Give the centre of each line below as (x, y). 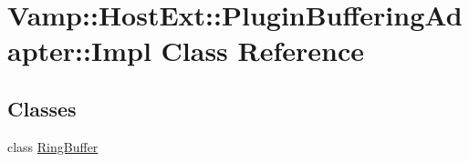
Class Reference (263, 51)
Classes (42, 108)
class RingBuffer (53, 146)
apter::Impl (79, 51)
